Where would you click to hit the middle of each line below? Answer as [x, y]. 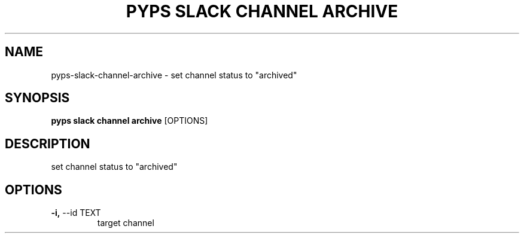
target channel [126, 223]
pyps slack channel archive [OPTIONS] [130, 121]
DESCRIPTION [48, 144]
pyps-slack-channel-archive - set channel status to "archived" [174, 75]
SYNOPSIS [37, 98]
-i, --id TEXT [76, 213]
